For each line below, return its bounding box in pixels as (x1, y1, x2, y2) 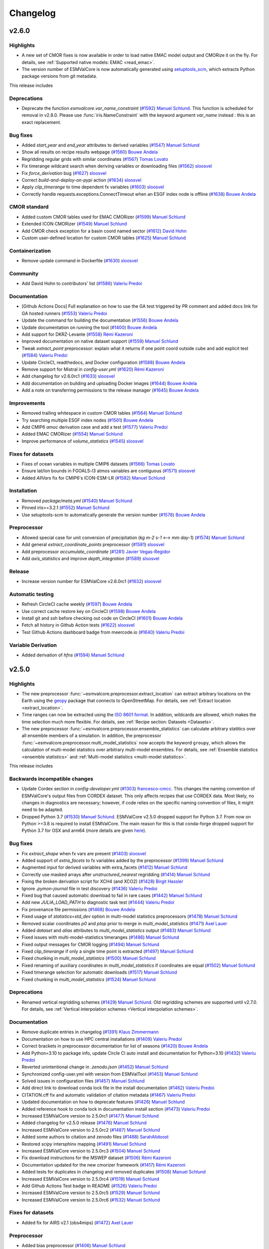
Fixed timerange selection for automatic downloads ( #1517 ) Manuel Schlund (21, 969, 177, 975)
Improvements (9, 400, 45, 407)
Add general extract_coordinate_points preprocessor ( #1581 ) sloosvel (21, 542, 164, 548)
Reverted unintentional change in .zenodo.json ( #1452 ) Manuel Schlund (21, 1064, 169, 1070)
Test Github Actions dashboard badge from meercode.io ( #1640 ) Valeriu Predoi (21, 629, 185, 635)
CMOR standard (9, 203, 49, 210)
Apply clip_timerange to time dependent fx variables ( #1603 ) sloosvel (21, 184, 164, 190)
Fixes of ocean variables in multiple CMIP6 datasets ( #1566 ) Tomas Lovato (21, 461, 175, 467)
